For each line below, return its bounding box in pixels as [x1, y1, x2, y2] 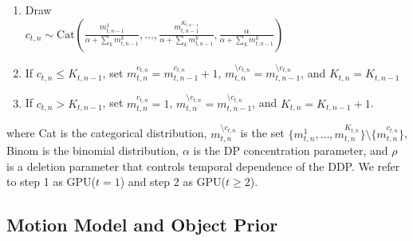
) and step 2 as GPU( [120, 173, 226, 190]
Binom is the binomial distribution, [6, 142, 179, 159]
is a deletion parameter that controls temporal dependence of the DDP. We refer [6, 157, 400, 174]
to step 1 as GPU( [6, 173, 96, 190]
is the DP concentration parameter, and [193, 142, 388, 159]
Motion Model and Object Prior [6, 212, 278, 237]
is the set [240, 124, 285, 141]
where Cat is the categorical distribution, [6, 124, 207, 141]
